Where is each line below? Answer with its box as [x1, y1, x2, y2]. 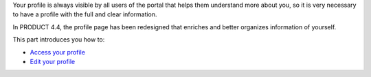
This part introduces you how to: [12, 35, 105, 44]
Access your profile [30, 48, 86, 56]
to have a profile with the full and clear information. [12, 10, 157, 18]
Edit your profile [30, 57, 76, 65]
